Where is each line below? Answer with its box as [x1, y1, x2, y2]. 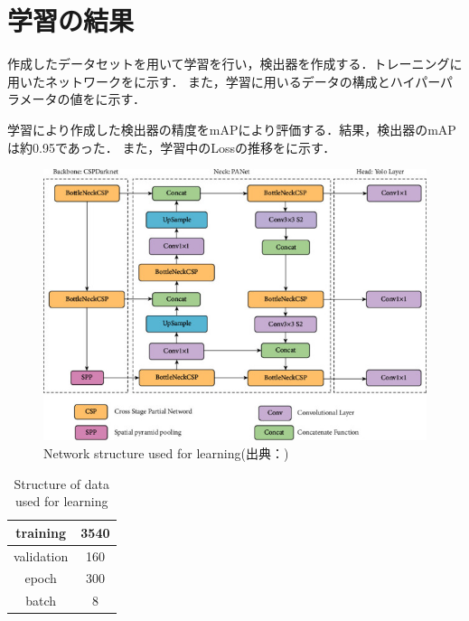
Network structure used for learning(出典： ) [43, 443, 289, 462]
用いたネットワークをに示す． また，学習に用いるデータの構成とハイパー [7, 71, 441, 90]
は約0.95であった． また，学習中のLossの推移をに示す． [7, 137, 336, 156]
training [15, 522, 66, 541]
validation [14, 546, 69, 565]
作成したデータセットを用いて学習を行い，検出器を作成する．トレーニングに [7, 54, 463, 73]
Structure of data [14, 474, 109, 493]
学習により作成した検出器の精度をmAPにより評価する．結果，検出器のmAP [7, 119, 456, 138]
